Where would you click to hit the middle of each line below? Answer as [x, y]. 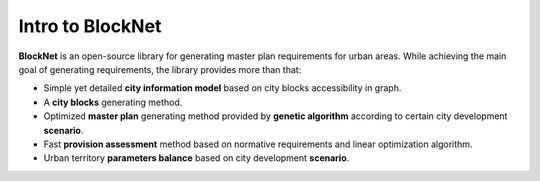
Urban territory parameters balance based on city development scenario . [196, 158]
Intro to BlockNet [90, 26]
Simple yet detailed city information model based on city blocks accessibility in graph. [222, 88]
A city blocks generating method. [113, 102]
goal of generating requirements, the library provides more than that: [160, 69]
